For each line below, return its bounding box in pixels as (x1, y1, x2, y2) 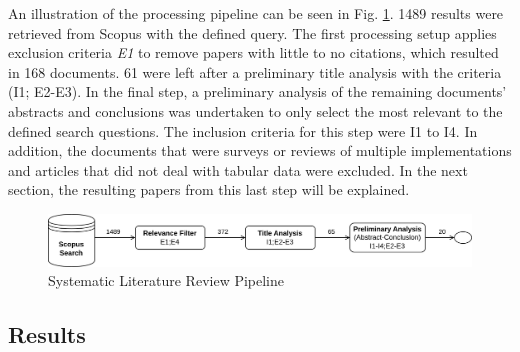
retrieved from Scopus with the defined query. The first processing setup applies (8, 22, 497, 43)
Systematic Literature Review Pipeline (48, 270, 285, 291)
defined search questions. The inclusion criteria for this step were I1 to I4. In (8, 120, 478, 141)
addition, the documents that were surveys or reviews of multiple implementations (8, 140, 512, 161)
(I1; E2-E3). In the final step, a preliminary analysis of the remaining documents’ (8, 81, 507, 102)
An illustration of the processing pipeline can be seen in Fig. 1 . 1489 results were (8, 3, 504, 23)
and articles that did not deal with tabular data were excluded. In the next (8, 159, 468, 180)
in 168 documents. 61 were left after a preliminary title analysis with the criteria (8, 61, 502, 82)
